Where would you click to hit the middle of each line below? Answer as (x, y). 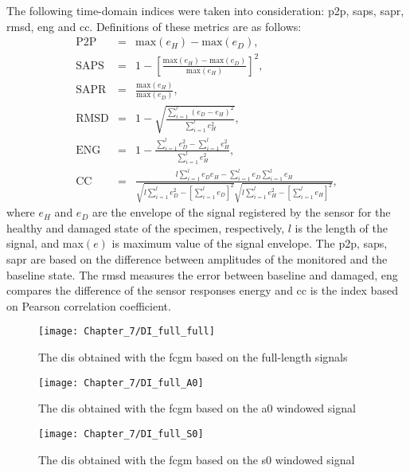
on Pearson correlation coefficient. (89, 305)
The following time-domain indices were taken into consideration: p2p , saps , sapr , (205, 10)
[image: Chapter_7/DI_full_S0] (121, 434)
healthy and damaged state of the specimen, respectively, (146, 227)
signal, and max (45, 243)
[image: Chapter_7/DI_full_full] (127, 332)
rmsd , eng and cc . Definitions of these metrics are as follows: (154, 26)
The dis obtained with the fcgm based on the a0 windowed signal (197, 408)
